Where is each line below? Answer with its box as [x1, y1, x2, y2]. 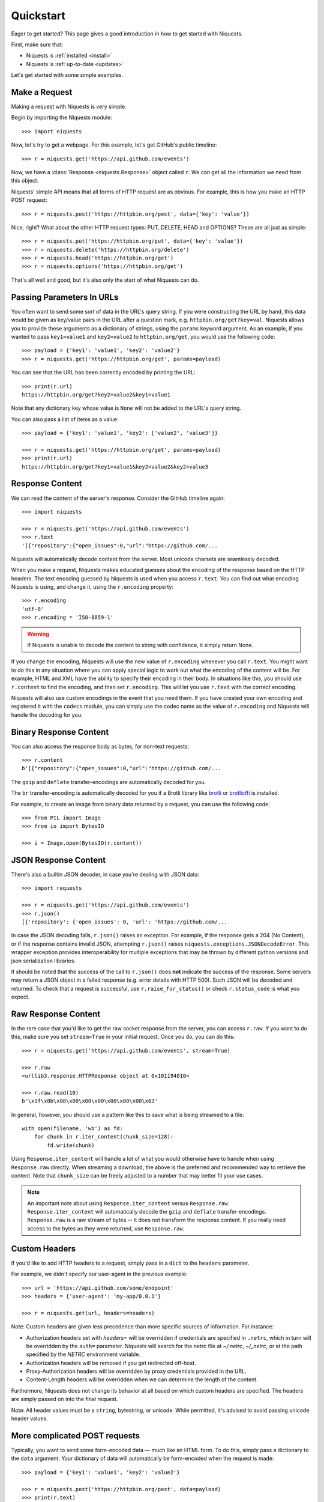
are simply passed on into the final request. [11, 1396, 118, 1403]
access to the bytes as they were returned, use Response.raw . [27, 1224, 185, 1232]
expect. [11, 993, 30, 1000]
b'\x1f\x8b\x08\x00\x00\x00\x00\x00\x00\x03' [22, 1098, 158, 1105]
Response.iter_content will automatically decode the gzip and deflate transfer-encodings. [27, 1208, 266, 1215]
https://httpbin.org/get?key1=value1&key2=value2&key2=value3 [22, 463, 209, 470]
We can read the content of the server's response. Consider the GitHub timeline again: [11, 494, 225, 502]
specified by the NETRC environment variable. [26, 1351, 140, 1358]
